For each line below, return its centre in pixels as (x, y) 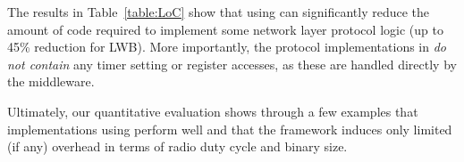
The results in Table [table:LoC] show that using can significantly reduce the (219, 12)
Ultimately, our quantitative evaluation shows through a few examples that (213, 111)
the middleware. (51, 81)
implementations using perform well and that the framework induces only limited (230, 129)
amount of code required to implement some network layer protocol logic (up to (225, 29)
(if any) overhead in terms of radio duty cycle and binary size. (177, 146)
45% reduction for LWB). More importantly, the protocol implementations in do (227, 47)
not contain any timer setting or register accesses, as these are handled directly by (232, 64)
